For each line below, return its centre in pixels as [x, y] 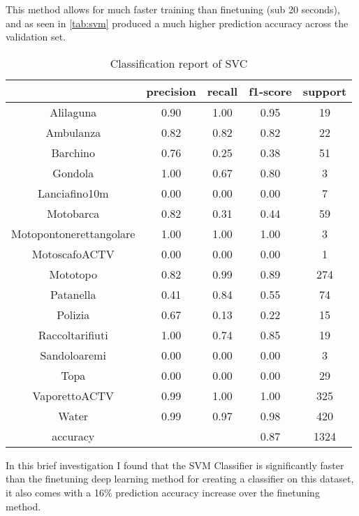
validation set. [36, 37]
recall [222, 91]
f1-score [270, 91]
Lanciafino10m [73, 193]
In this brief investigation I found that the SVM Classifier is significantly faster [175, 465]
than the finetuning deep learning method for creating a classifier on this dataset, [180, 479]
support [325, 91]
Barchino [73, 152]
